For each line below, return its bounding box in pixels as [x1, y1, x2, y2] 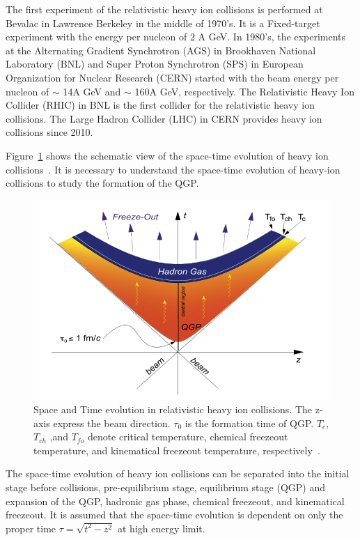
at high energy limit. [118, 520, 205, 535]
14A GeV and [63, 84, 121, 98]
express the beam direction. [53, 415, 171, 430]
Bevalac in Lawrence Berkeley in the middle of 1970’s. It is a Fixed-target [6, 15, 320, 30]
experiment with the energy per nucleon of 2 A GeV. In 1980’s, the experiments [6, 29, 346, 44]
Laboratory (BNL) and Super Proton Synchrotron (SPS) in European [6, 56, 304, 71]
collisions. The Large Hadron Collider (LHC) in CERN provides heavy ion [6, 111, 322, 125]
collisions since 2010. [6, 125, 93, 139]
